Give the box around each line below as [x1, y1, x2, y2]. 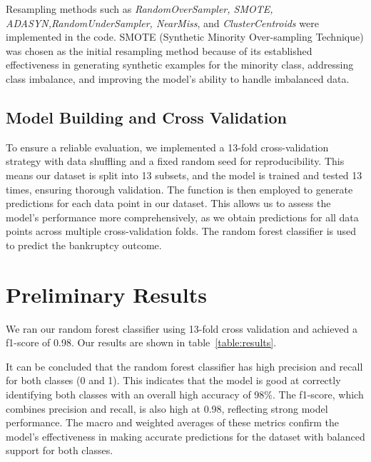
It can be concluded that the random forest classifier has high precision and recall [6, 358, 363, 373]
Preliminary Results [6, 279, 207, 308]
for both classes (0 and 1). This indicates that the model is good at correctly [6, 373, 341, 388]
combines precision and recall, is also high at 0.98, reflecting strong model [6, 401, 328, 416]
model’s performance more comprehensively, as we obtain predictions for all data [6, 209, 359, 224]
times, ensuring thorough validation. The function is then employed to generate [6, 181, 353, 196]
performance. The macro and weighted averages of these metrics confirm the [6, 415, 340, 430]
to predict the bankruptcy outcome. [6, 237, 162, 252]
